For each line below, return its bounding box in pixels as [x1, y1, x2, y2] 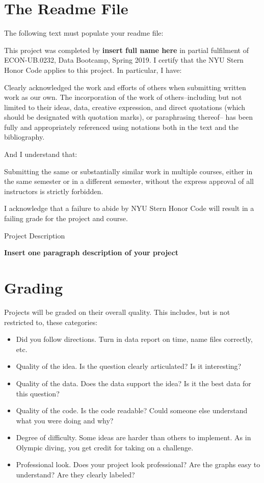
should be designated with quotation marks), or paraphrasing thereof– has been [4, 112, 253, 122]
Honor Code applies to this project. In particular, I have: [4, 64, 182, 75]
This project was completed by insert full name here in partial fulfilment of [4, 44, 249, 55]
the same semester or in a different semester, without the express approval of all [4, 176, 254, 186]
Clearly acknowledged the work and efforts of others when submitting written [4, 82, 246, 92]
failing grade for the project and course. [4, 213, 128, 224]
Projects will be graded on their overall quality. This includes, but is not [4, 306, 230, 317]
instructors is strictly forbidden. [4, 185, 103, 196]
